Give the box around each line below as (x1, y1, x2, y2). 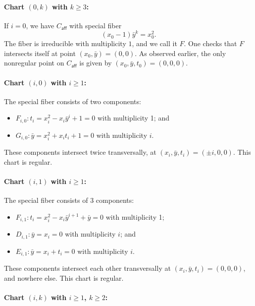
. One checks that (184, 38, 237, 49)
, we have (26, 20, 54, 30)
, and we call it (132, 38, 177, 49)
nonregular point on (4, 58, 64, 68)
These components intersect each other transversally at (4, 263, 171, 273)
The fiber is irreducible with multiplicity (4, 38, 126, 49)
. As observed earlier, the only (135, 48, 226, 58)
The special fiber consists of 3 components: (4, 195, 134, 205)
